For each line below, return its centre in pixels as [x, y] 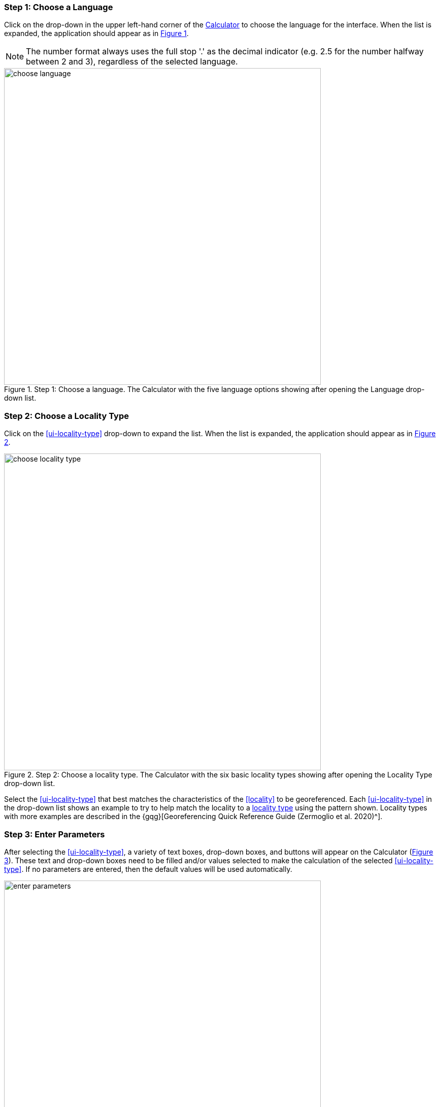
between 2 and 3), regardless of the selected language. [132, 62]
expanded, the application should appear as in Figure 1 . [96, 34]
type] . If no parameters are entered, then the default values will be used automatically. [148, 869]
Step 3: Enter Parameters [55, 834]
